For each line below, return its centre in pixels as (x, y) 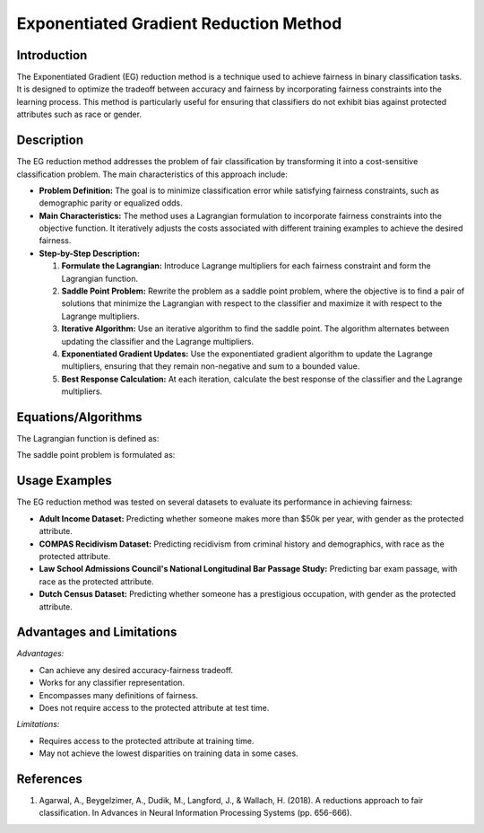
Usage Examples (64, 481)
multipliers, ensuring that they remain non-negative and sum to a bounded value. (211, 366)
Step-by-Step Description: (90, 253)
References (49, 779)
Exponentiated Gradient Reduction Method (179, 23)
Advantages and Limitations (97, 632)
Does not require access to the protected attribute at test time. (154, 707)
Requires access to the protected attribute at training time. (147, 741)
